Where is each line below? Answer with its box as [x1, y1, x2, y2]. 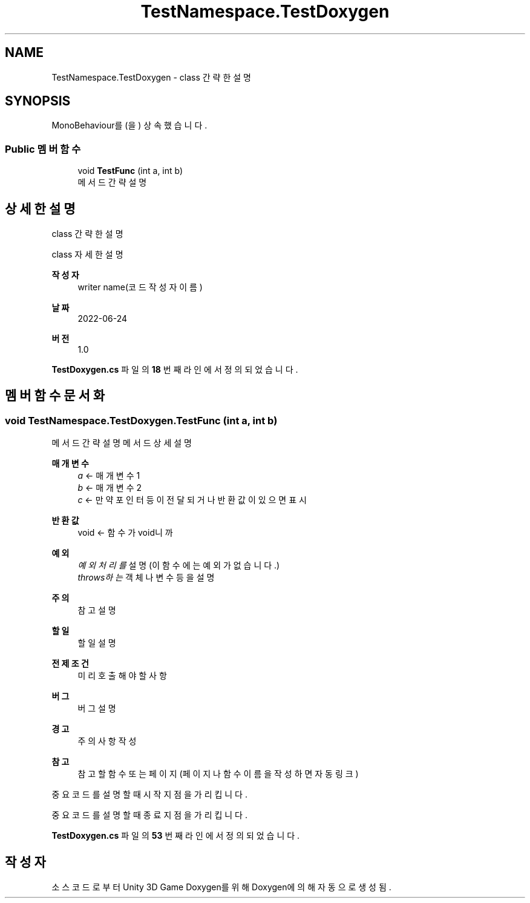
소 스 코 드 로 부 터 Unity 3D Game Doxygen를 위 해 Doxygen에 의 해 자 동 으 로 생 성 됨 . [51, 882, 391, 893]
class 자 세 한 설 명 [51, 249, 123, 260]
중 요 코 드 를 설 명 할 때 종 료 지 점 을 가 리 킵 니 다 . [51, 810, 247, 821]
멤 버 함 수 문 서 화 [5, 388, 105, 404]
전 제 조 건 [51, 658, 89, 669]
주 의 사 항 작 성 [77, 736, 137, 747]
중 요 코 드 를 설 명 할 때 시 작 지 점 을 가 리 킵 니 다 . [51, 789, 247, 800]
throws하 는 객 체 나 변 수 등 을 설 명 [77, 572, 215, 583]
